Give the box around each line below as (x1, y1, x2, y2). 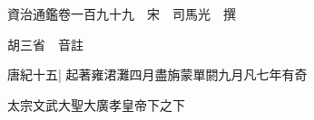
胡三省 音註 (7, 34, 83, 53)
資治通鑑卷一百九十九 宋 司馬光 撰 (7, 5, 236, 23)
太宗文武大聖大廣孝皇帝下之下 (7, 95, 185, 114)
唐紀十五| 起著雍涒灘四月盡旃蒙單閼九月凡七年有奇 (7, 65, 308, 84)
